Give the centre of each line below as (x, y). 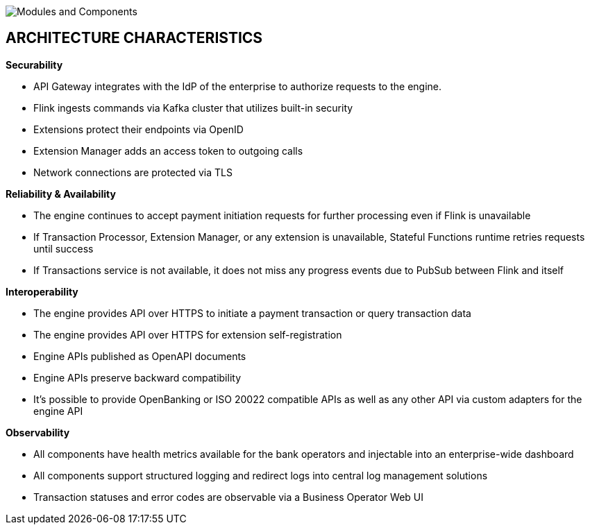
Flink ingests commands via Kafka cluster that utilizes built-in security (193, 108)
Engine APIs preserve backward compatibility (137, 377)
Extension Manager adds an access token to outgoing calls (168, 151)
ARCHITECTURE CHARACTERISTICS (134, 38)
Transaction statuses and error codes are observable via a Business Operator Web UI (229, 497)
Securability (34, 65)
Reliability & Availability (61, 194)
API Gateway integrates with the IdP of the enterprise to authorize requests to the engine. (238, 86)
